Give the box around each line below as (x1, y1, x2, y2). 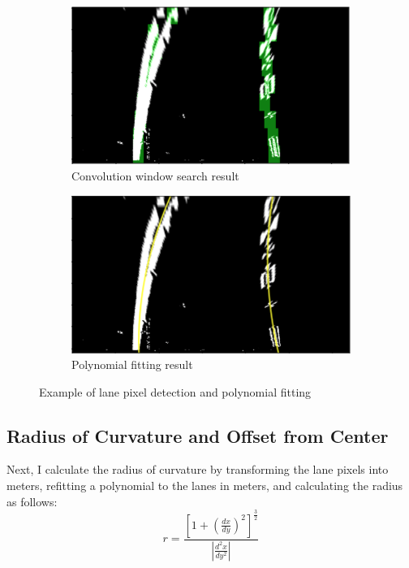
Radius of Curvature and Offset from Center (6, 423, 389, 448)
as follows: (6, 492, 58, 509)
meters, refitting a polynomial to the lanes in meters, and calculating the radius (6, 477, 403, 494)
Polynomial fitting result (71, 356, 193, 373)
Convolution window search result (71, 167, 239, 184)
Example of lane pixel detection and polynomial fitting (39, 383, 312, 400)
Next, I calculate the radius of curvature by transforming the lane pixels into (6, 461, 389, 478)
